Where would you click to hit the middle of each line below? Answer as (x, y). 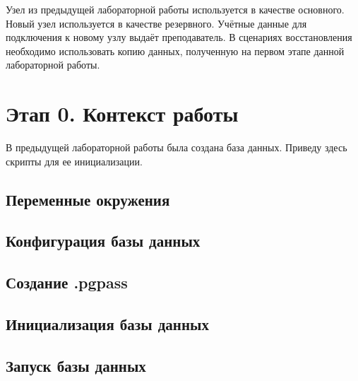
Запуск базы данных (76, 365)
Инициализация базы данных (107, 324)
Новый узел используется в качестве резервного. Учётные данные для (156, 23)
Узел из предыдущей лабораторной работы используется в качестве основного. (175, 9)
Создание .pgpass (67, 282)
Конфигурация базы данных (103, 241)
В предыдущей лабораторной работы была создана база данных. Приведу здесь (177, 147)
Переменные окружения (88, 199)
